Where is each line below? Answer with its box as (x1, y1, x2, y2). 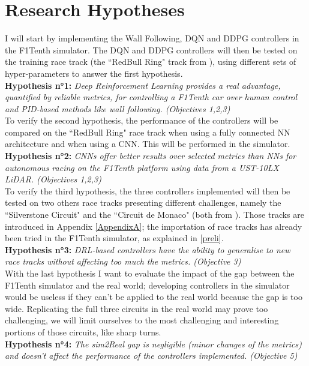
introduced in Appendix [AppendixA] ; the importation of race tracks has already (5, 220, 302, 232)
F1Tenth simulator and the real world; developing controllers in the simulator (5, 278, 290, 291)
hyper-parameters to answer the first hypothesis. (5, 67, 183, 79)
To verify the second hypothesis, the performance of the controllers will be (5, 114, 278, 127)
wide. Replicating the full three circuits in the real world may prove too (5, 302, 268, 314)
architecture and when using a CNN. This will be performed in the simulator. (5, 137, 290, 150)
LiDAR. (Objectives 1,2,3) (5, 173, 101, 185)
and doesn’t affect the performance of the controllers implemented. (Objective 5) (5, 349, 298, 362)
